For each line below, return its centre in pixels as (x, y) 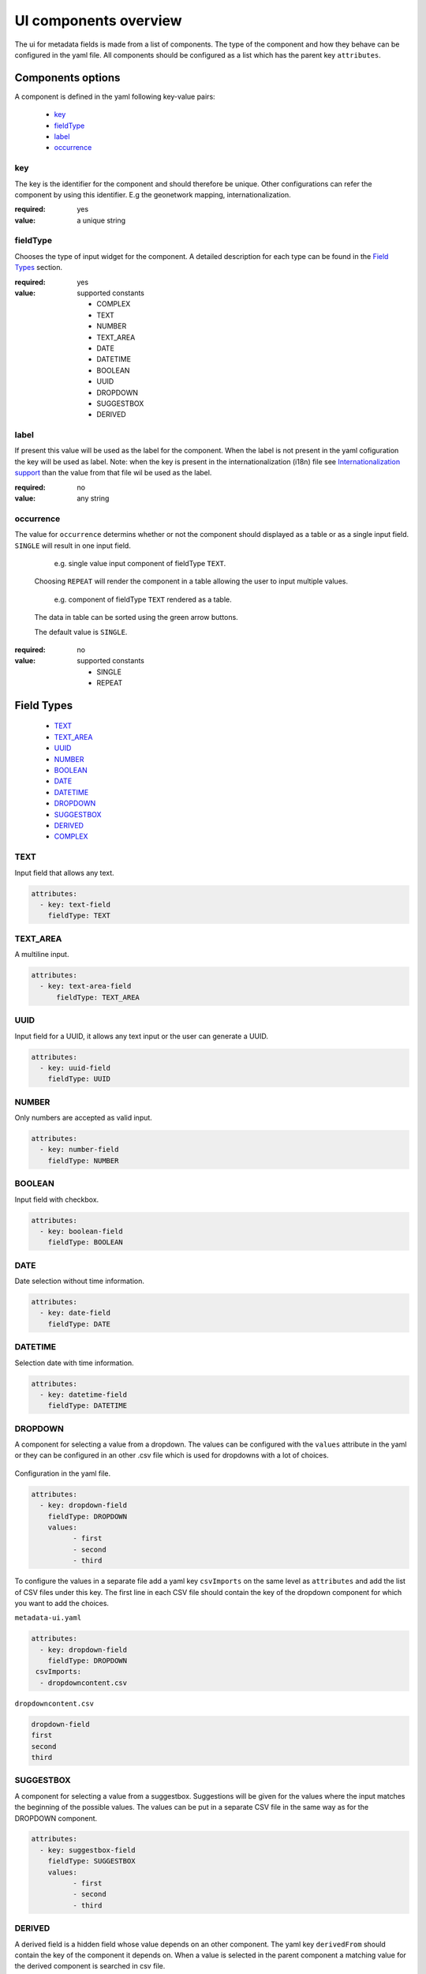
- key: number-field (79, 1150)
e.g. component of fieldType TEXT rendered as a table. (143, 599)
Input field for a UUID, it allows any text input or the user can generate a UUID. (141, 1036)
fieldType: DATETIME (88, 1406)
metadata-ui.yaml (48, 1618)
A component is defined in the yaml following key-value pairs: (115, 96)
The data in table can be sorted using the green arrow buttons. (136, 617)
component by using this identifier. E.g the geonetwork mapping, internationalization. (153, 194)
